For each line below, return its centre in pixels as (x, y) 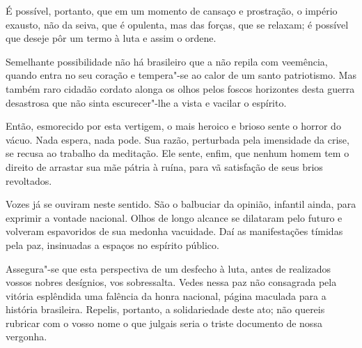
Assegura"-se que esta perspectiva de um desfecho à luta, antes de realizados (168, 268)
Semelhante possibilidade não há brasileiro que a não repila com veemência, (167, 61)
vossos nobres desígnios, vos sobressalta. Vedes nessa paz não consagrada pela (171, 282)
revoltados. (29, 180)
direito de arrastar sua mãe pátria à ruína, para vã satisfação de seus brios (164, 166)
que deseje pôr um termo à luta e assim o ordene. (111, 38)
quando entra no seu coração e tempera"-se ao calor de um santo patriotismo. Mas (181, 75)
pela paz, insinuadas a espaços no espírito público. (112, 244)
